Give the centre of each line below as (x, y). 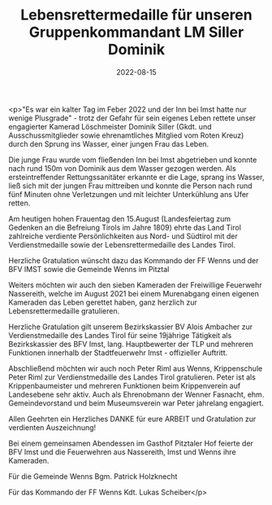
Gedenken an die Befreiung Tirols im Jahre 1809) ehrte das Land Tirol (125, 227)
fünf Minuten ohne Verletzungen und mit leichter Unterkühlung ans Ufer (129, 194)
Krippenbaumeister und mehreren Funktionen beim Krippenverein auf (125, 385)
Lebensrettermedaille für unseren (136, 15)
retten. (19, 203)
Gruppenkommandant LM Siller (136, 32)
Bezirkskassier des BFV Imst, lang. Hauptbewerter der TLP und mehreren (131, 344)
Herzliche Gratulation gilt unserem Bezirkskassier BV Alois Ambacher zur (131, 327)
